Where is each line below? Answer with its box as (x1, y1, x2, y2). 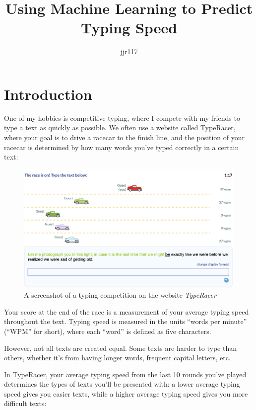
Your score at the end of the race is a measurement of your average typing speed (4, 306, 249, 317)
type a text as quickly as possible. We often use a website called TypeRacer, (4, 122, 236, 133)
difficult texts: (4, 398, 47, 409)
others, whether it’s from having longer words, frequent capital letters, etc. (4, 352, 231, 363)
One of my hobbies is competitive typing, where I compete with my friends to (4, 112, 240, 123)
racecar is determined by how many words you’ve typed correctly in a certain (4, 142, 239, 152)
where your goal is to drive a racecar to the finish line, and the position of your (4, 132, 245, 143)
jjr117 (120, 46, 138, 57)
